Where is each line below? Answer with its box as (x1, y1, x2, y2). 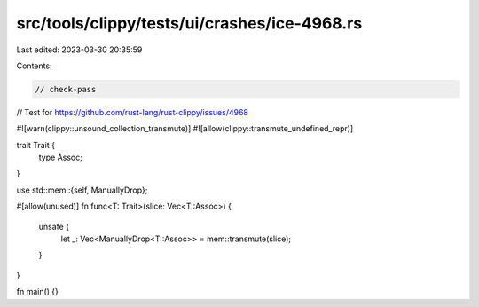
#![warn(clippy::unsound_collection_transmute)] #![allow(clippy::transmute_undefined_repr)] (16, 123, 354, 134)
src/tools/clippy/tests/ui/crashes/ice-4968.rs (16, 13, 363, 33)
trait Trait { (16, 139, 55, 150)
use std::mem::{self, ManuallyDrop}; (16, 185, 148, 195)
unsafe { (38, 221, 70, 232)
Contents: (16, 60, 52, 71)
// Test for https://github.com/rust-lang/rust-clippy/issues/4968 (16, 106, 248, 117)
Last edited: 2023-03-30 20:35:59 (16, 44, 143, 55)
